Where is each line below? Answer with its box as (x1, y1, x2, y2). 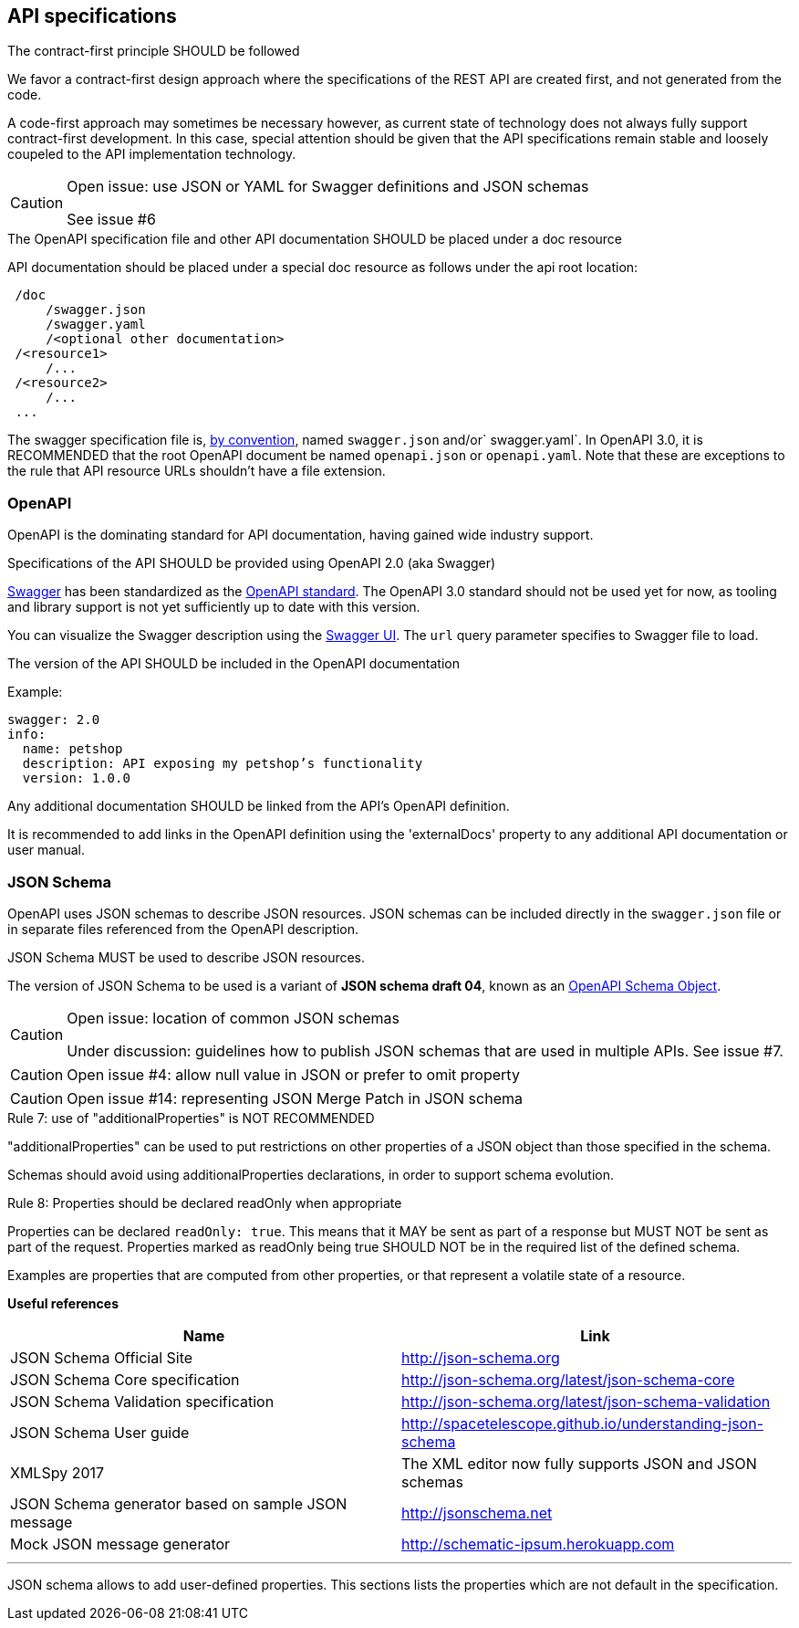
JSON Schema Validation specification (10, 1392, 275, 1411)
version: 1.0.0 (22, 771, 130, 786)
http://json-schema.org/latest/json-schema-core (401, 1370, 735, 1389)
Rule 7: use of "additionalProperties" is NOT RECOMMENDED (7, 1109, 375, 1126)
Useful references (7, 1295, 119, 1311)
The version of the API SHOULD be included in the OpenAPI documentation (7, 656, 460, 672)
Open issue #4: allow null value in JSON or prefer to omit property (67, 1065, 520, 1084)
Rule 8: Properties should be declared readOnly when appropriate (7, 1194, 402, 1211)
